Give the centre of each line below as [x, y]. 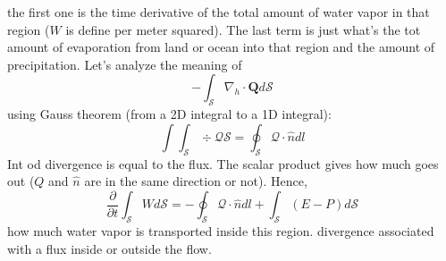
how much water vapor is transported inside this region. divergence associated [221, 231]
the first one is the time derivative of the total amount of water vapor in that [219, 12]
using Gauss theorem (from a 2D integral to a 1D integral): [169, 114]
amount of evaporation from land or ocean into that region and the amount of [221, 47]
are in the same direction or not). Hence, [196, 181]
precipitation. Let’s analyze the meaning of [125, 64]
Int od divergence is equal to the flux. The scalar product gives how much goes [223, 163]
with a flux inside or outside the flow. [109, 248]
